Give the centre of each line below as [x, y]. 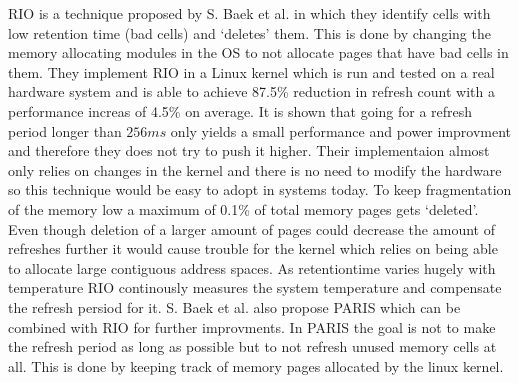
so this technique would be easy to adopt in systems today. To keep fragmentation [260, 189]
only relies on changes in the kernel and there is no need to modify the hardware [255, 169]
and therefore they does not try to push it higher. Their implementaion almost [249, 150]
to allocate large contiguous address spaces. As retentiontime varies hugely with [252, 267]
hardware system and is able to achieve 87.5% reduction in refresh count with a [251, 91]
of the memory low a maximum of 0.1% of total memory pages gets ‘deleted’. [243, 208]
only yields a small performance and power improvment [341, 130]
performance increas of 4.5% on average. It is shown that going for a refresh [240, 110]
